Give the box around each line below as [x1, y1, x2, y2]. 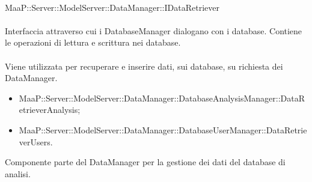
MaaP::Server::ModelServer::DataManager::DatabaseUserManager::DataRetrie [19, 123, 307, 136]
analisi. [5, 167, 31, 180]
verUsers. [19, 135, 53, 148]
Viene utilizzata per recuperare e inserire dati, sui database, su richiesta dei [5, 59, 283, 72]
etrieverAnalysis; [19, 103, 81, 116]
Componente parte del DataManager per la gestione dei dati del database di [5, 156, 286, 168]
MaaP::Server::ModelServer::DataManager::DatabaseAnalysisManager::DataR [19, 91, 305, 104]
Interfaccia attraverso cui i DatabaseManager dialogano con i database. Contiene [5, 24, 302, 37]
